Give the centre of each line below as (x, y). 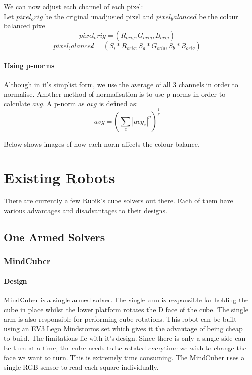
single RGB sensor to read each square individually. (81, 367)
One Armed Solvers (55, 237)
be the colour (218, 16)
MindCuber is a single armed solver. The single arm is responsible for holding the (126, 300)
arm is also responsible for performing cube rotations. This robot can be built (120, 319)
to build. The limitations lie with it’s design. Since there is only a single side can (125, 338)
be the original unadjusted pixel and (99, 16)
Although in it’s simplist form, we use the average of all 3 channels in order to (121, 84)
